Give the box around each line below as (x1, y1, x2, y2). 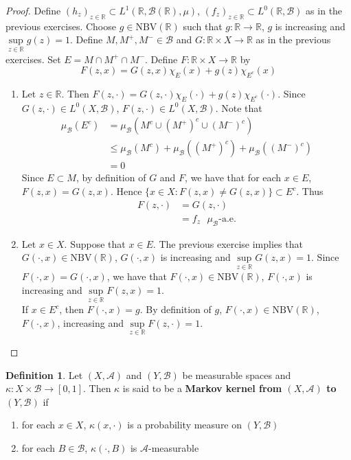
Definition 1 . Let (5, 367, 83, 382)
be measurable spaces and (182, 367, 291, 382)
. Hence (110, 184, 142, 198)
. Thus (296, 184, 324, 198)
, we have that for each (185, 170, 282, 185)
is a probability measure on (127, 417, 242, 432)
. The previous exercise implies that (152, 236, 303, 251)
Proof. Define (5, 3, 61, 17)
